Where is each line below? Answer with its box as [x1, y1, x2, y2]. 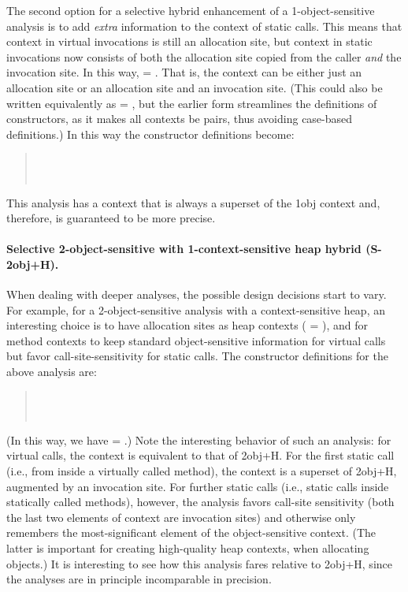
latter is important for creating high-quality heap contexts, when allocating [6, 540, 369, 557]
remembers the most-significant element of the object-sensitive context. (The [6, 524, 376, 541]
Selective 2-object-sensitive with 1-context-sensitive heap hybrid [6, 240, 362, 257]
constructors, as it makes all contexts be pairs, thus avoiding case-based [6, 110, 353, 127]
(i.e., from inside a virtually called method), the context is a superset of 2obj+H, [6, 463, 397, 479]
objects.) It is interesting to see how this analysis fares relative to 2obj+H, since [6, 555, 392, 572]
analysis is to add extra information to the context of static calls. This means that [6, 17, 402, 34]
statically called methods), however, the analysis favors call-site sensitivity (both [6, 493, 395, 510]
